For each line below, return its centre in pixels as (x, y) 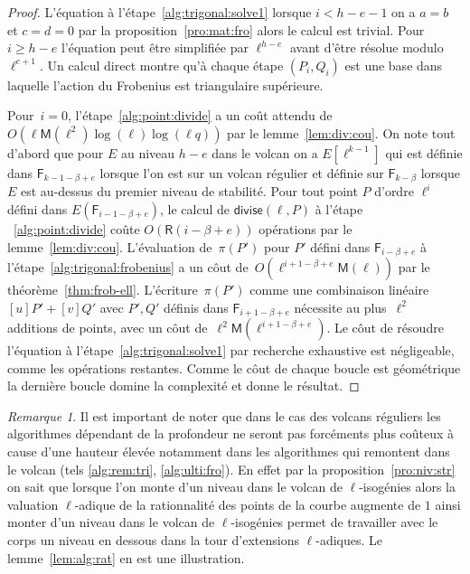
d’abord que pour (56, 152)
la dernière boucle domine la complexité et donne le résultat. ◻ (183, 386)
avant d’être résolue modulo (367, 47)
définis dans (196, 307)
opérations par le (305, 229)
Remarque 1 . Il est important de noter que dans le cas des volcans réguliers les (224, 415)
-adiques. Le (349, 540)
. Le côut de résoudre (385, 328)
